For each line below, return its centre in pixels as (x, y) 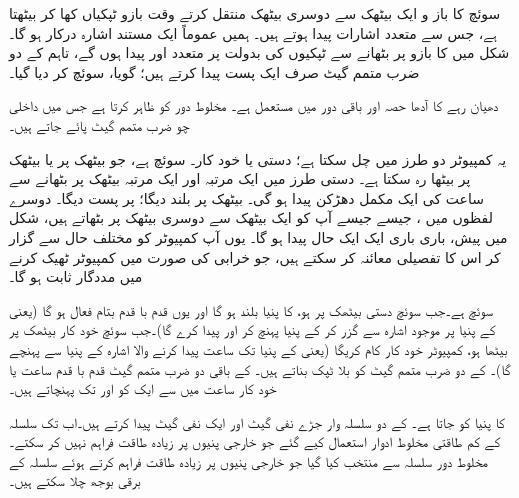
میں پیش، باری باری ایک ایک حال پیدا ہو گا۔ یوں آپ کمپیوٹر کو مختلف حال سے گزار (258, 236)
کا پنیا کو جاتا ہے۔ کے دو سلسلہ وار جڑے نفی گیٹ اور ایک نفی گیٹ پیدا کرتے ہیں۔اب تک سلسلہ (257, 421)
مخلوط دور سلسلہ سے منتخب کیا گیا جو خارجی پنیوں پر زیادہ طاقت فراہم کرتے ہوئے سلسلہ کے (248, 460)
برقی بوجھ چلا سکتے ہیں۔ (75, 480)
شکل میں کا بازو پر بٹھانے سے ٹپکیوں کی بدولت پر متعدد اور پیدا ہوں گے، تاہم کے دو (259, 52)
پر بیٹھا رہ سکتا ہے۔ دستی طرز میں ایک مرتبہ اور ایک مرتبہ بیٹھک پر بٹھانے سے (240, 178)
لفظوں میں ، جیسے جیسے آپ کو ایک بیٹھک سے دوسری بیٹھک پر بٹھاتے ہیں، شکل (251, 217)
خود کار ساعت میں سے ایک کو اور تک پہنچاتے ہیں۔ (143, 388)
